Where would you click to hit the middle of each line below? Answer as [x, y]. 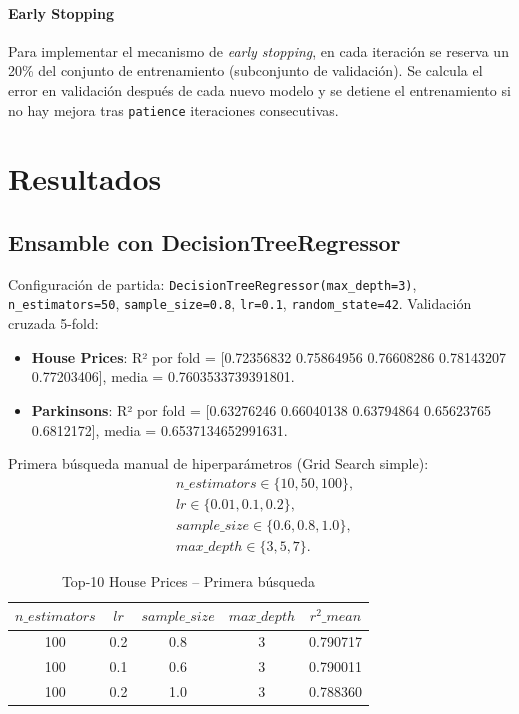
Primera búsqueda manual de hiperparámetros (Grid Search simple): [218, 463]
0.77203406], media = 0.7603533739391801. [163, 376]
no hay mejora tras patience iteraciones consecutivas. [173, 109]
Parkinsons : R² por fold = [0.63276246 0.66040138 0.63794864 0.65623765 [261, 409]
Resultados [85, 178]
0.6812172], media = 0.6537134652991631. [159, 429]
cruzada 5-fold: [53, 323]
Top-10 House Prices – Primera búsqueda [188, 580]
